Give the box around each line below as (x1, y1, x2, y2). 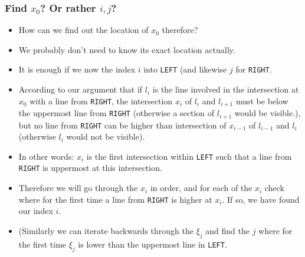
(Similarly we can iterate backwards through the (18, 224, 194, 236)
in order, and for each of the (150, 182, 252, 194)
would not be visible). (66, 130, 145, 143)
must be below (235, 94, 288, 107)
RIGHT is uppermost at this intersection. (18, 162, 162, 174)
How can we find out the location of (18, 24, 149, 36)
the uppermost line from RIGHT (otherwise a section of (18, 107, 215, 119)
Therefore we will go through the (18, 182, 138, 194)
